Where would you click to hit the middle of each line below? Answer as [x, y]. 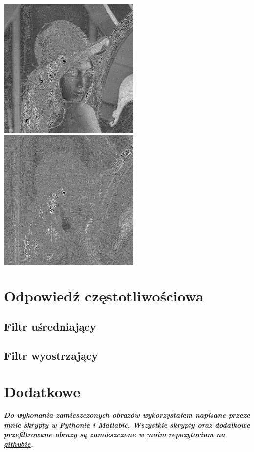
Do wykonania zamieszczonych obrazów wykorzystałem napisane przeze [127, 415]
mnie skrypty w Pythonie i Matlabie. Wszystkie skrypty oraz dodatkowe [127, 425]
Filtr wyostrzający [51, 355]
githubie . [19, 444]
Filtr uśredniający [50, 327]
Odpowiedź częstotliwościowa [104, 295]
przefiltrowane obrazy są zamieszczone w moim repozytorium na [115, 434]
